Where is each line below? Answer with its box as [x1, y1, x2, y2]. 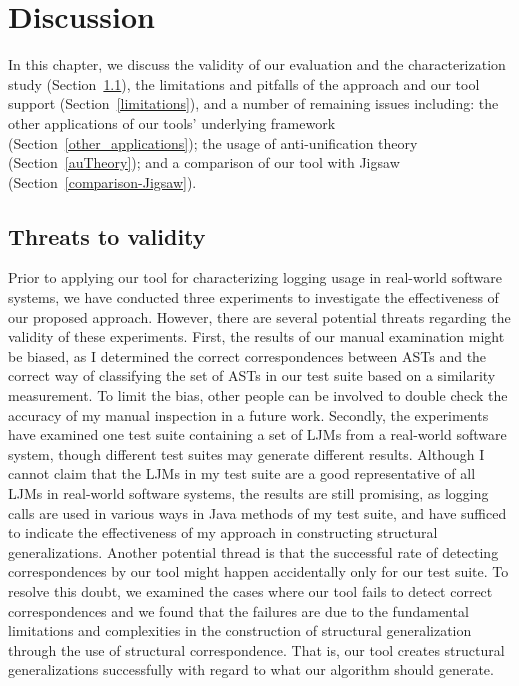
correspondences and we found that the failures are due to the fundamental [8, 600, 469, 621]
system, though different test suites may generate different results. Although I [8, 443, 485, 464]
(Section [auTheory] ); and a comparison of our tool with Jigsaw [8, 152, 400, 173]
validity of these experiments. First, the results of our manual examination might [8, 326, 505, 347]
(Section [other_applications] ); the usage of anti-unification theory [8, 132, 418, 153]
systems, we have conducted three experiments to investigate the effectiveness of [8, 287, 499, 308]
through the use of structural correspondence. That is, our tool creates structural [8, 639, 505, 660]
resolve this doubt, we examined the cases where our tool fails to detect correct [8, 580, 493, 601]
